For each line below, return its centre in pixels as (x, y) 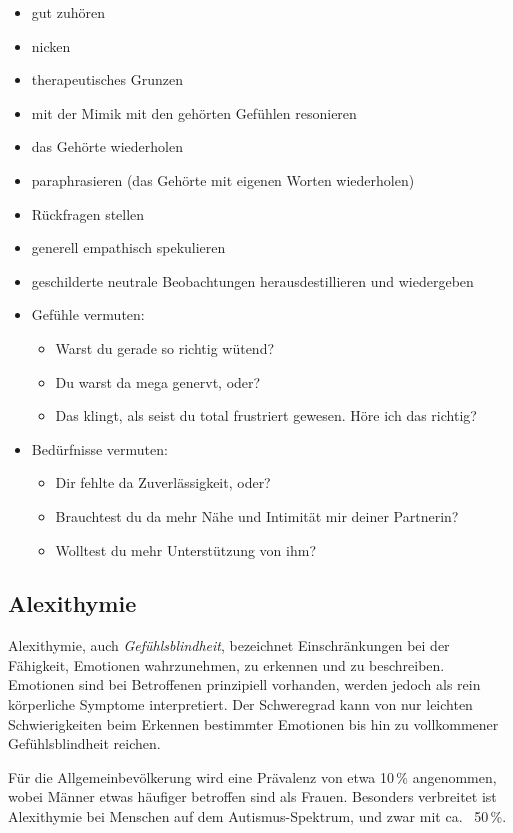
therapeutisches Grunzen (107, 79)
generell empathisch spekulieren (128, 247)
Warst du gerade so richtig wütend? (165, 347)
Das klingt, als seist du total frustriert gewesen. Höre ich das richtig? (266, 415)
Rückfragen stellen (88, 213)
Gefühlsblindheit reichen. (84, 743)
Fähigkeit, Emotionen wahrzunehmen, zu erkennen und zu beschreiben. (226, 664)
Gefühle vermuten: (88, 314)
